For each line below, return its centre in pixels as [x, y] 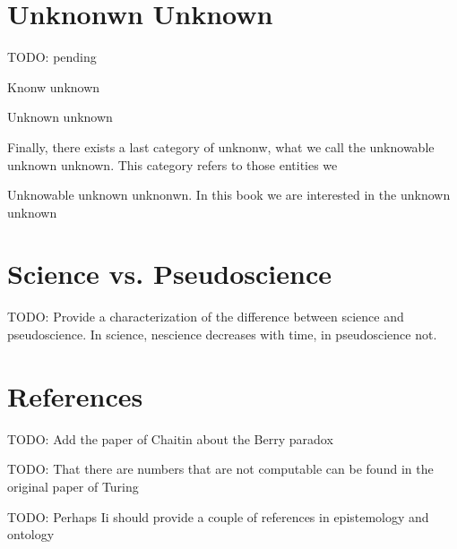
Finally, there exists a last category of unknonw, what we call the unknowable [221, 146]
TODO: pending [52, 57]
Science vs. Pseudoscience [169, 274]
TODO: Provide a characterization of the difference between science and [206, 317]
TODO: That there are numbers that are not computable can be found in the [220, 469]
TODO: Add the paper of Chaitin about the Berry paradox [170, 438]
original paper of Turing [73, 486]
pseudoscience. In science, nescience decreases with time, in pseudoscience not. [222, 334]
